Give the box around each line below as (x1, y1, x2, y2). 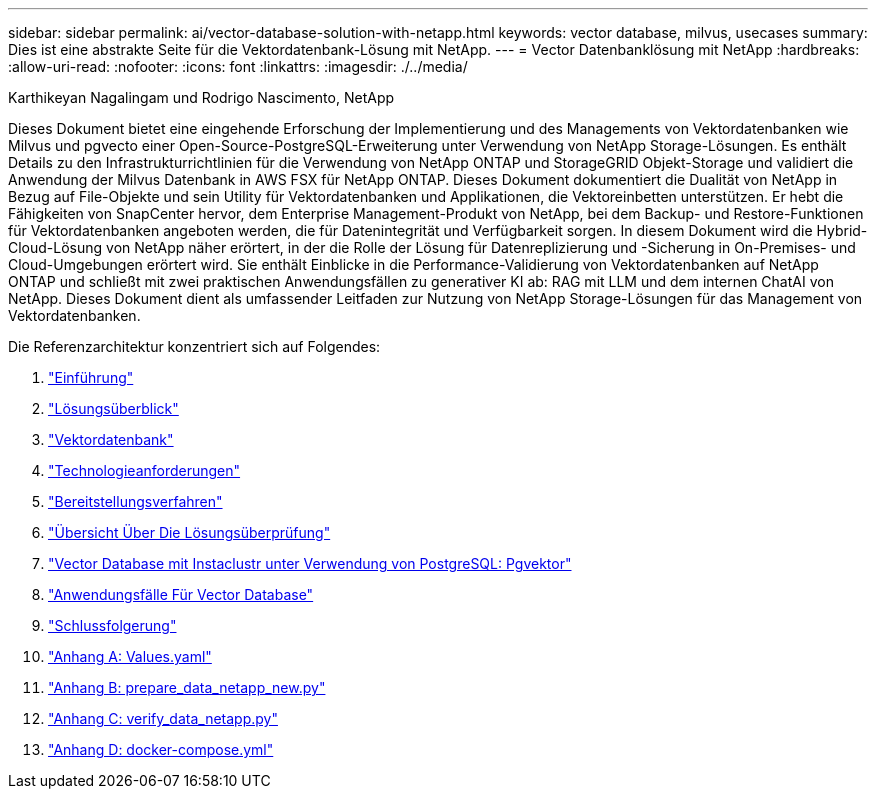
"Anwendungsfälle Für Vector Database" (48, 586, 314, 603)
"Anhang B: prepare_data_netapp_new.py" (48, 679, 326, 696)
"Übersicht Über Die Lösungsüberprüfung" (48, 524, 331, 541)
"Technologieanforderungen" (48, 462, 241, 479)
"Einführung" (48, 369, 134, 386)
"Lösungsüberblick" (48, 400, 179, 417)
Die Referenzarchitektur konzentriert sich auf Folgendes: (8, 338, 381, 355)
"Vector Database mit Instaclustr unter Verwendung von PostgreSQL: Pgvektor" (48, 555, 572, 572)
